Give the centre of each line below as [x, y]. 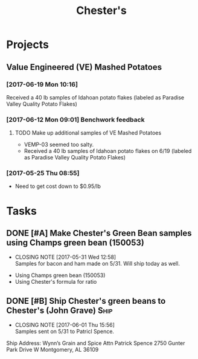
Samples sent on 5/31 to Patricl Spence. [65, 332]
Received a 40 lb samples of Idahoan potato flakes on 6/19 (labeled [108, 151]
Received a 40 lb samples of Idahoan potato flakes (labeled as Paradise [95, 97]
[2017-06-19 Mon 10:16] [42, 84]
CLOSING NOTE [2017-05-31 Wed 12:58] [65, 257]
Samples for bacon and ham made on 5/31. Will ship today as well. [97, 264]
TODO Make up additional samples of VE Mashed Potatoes [88, 133]
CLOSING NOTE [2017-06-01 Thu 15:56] [65, 325]
